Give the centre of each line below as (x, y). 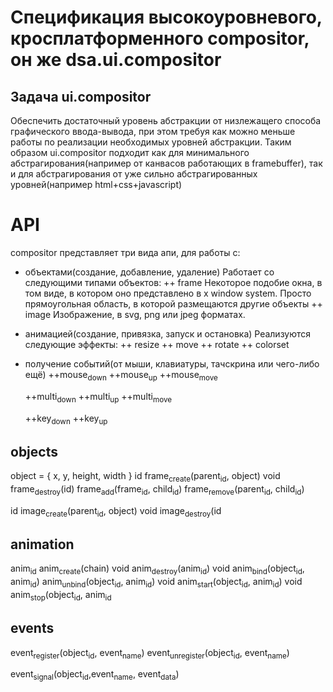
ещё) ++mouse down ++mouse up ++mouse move (121, 375)
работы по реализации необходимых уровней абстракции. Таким (151, 142)
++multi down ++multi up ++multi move (98, 397)
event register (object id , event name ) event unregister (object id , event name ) (150, 653)
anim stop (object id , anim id (61, 595)
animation (42, 544)
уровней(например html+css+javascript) (96, 184)
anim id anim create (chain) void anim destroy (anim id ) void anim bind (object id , (157, 569)
